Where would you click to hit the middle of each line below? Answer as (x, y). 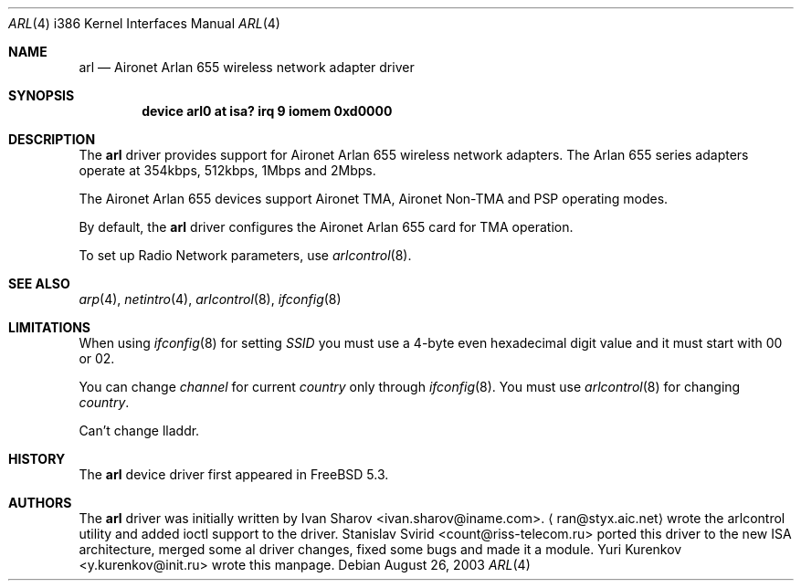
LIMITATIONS (50, 327)
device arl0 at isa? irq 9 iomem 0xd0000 (267, 111)
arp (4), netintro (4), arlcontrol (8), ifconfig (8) (210, 299)
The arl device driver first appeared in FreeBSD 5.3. (234, 474)
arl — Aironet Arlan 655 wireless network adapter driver (247, 67)
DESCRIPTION (52, 139)
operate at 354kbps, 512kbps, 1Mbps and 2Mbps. (227, 170)
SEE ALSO (39, 283)
